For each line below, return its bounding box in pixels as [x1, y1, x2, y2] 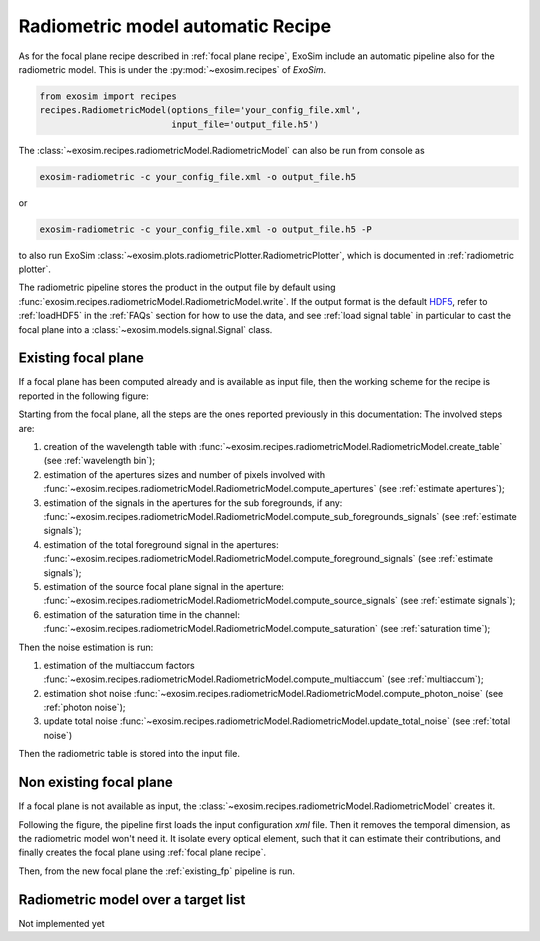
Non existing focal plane [18, 774, 174, 791]
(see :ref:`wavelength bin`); [43, 455, 155, 467]
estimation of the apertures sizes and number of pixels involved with [43, 468, 325, 480]
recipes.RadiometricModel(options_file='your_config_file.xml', [39, 105, 362, 116]
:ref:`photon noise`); [43, 701, 126, 714]
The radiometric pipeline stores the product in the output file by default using [18, 281, 336, 294]
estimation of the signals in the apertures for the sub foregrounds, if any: [43, 496, 343, 509]
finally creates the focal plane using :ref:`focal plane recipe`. [18, 846, 267, 859]
